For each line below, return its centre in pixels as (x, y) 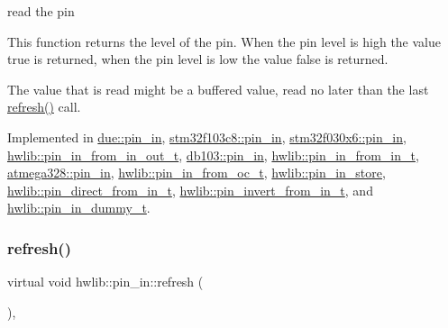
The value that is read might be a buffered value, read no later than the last (218, 89)
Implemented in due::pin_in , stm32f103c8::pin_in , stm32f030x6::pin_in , (207, 137)
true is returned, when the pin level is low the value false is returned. (198, 59)
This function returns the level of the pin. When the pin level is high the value (224, 41)
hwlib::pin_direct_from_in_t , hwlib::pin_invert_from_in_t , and (190, 190)
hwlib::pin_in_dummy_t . (79, 208)
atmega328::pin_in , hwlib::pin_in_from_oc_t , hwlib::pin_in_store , (197, 173)
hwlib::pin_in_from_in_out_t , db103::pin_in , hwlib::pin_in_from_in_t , (213, 155)
